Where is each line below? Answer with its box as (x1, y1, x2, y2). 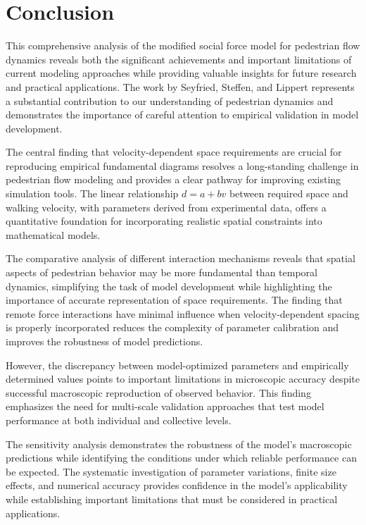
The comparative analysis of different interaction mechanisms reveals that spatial (6, 251, 355, 266)
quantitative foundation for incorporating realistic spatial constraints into (6, 214, 322, 228)
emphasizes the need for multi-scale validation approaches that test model (6, 399, 324, 414)
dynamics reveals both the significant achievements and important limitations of (6, 51, 352, 66)
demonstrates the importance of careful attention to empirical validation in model (6, 107, 359, 122)
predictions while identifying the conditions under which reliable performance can (6, 450, 357, 465)
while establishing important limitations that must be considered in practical (6, 491, 338, 506)
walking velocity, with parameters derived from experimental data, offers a (6, 199, 327, 214)
